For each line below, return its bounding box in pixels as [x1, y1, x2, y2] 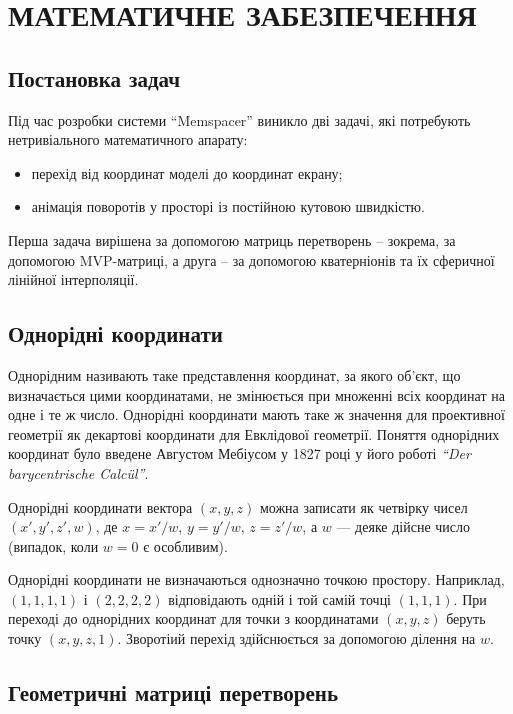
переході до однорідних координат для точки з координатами [8, 608, 379, 629]
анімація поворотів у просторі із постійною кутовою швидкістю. [31, 196, 425, 217]
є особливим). [143, 535, 228, 556]
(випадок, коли [8, 535, 99, 556]
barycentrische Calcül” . [8, 462, 149, 483]
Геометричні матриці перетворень [8, 677, 339, 708]
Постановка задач [8, 62, 181, 93]
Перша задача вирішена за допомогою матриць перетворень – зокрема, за [8, 229, 456, 250]
